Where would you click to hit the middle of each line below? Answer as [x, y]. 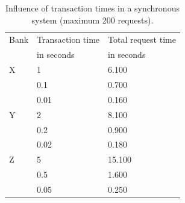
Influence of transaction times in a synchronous [92, 8]
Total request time [142, 39]
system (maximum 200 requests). [92, 20]
